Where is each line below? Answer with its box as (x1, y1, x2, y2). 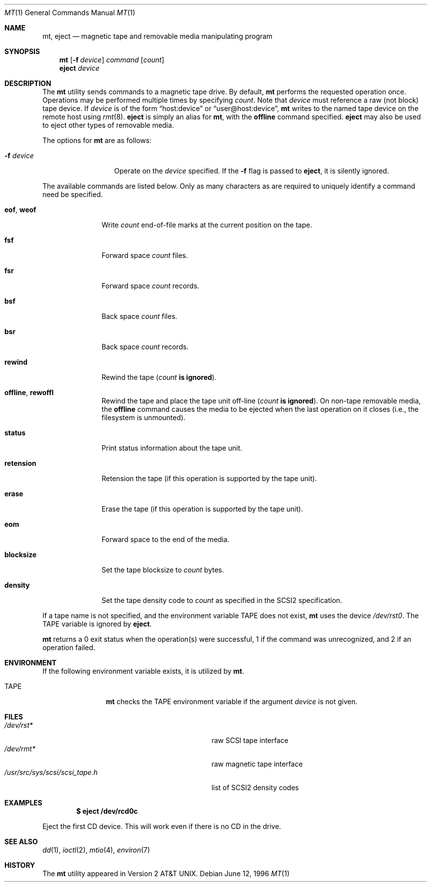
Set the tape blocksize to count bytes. (101, 566, 224, 574)
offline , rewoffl (4, 388, 54, 397)
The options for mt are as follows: (42, 136, 152, 144)
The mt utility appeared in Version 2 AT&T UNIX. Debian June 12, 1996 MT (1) (42, 869, 289, 878)
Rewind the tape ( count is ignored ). (101, 373, 217, 381)
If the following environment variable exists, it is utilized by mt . (42, 667, 244, 675)
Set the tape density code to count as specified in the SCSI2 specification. (101, 596, 343, 604)
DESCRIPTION (4, 79, 52, 87)
